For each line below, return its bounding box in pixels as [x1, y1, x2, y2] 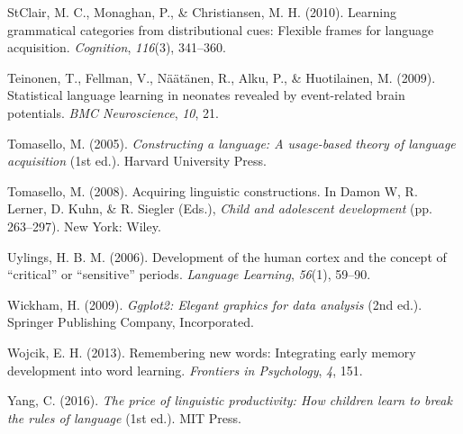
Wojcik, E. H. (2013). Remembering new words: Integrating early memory [7, 342, 416, 361]
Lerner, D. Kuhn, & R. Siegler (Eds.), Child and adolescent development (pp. [7, 199, 432, 218]
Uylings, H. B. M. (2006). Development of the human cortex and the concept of [7, 247, 447, 266]
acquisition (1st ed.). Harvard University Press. [7, 151, 267, 170]
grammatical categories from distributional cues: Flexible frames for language [7, 20, 434, 39]
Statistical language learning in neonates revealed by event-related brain [7, 86, 405, 104]
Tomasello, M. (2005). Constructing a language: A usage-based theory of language [7, 133, 456, 152]
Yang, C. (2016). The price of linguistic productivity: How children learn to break [7, 391, 452, 410]
